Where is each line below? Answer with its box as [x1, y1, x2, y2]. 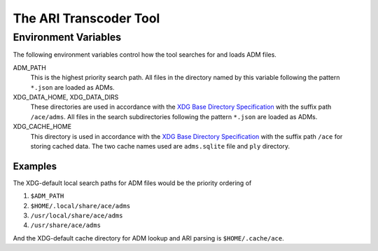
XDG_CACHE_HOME [13, 123, 72, 131]
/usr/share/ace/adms [30, 222, 101, 229]
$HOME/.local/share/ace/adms [30, 202, 131, 210]
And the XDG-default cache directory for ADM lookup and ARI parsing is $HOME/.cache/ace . [13, 233, 284, 242]
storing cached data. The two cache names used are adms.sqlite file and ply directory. [30, 142, 290, 150]
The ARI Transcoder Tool [13, 11, 160, 26]
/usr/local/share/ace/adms [30, 211, 123, 219]
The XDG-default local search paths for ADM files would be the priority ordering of [13, 179, 252, 187]
